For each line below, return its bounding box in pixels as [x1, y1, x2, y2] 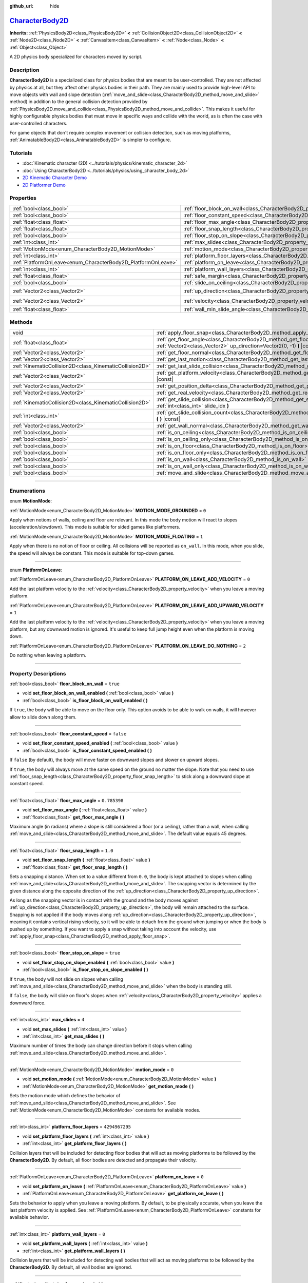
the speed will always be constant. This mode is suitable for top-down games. [9, 550, 175, 556]
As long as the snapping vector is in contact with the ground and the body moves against [9, 897, 198, 903]
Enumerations [9, 487, 46, 494]
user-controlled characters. [9, 120, 68, 126]
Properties [9, 195, 37, 202]
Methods [9, 319, 33, 326]
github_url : [9, 3, 33, 9]
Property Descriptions [9, 670, 66, 677]
